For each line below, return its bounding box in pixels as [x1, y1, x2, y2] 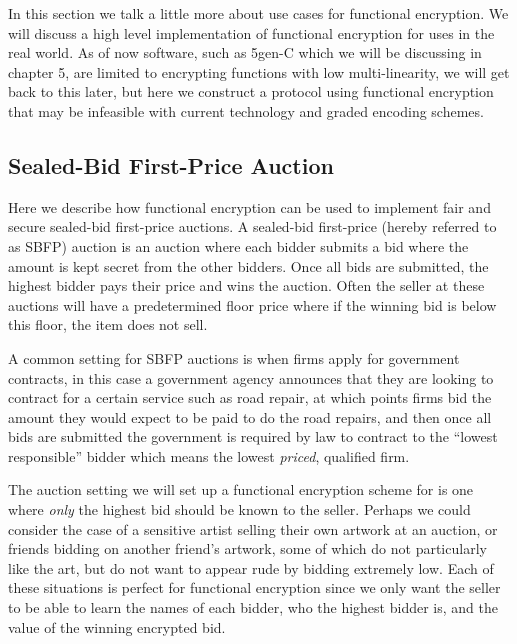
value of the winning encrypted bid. [8, 616, 226, 637]
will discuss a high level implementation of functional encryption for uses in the [8, 22, 495, 43]
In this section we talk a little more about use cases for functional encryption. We [8, 3, 509, 23]
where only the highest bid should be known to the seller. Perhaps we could [8, 499, 471, 520]
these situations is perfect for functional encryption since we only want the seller [8, 577, 501, 598]
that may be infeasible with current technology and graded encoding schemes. [8, 100, 484, 121]
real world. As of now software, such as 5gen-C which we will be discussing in [8, 42, 482, 63]
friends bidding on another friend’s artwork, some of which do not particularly [8, 538, 487, 559]
